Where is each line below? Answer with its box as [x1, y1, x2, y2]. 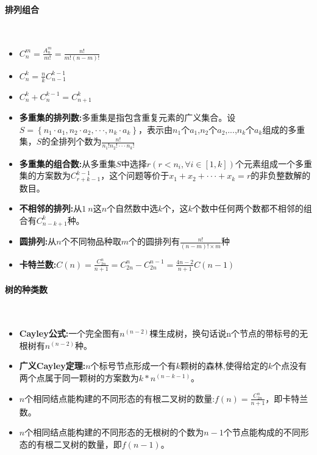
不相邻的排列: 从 [19, 202, 82, 215]
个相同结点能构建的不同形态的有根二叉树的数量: [24, 392, 215, 404]
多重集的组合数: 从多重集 [19, 157, 116, 170]
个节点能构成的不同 [223, 426, 301, 439]
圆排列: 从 [19, 235, 57, 248]
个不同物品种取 [61, 235, 121, 248]
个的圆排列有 [128, 235, 180, 248]
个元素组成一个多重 [235, 157, 312, 170]
